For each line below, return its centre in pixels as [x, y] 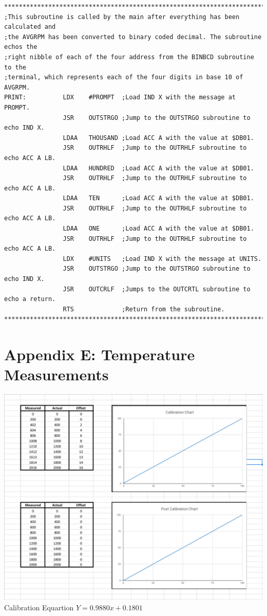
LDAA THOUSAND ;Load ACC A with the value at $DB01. [158, 138]
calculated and [30, 27]
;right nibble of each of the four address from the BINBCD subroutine [129, 57]
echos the [21, 47]
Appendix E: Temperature [100, 354]
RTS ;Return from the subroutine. [144, 309]
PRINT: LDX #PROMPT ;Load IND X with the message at [120, 98]
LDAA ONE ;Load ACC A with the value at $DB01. [158, 229]
